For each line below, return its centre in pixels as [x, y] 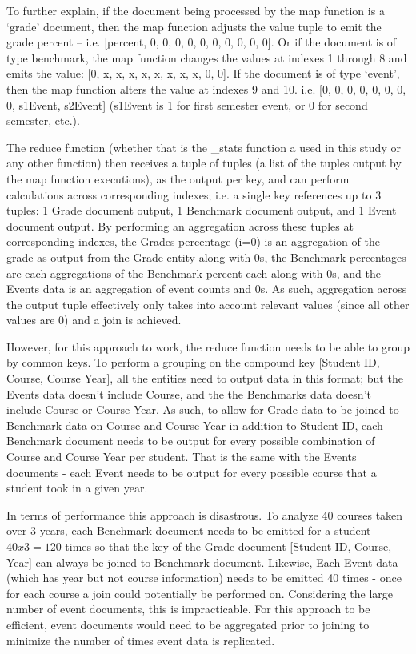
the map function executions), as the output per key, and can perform [178, 178]
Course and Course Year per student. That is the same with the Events [182, 457]
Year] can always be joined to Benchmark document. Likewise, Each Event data [202, 562]
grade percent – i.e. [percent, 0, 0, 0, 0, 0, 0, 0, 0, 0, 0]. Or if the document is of [202, 42]
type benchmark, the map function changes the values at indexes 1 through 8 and [207, 57]
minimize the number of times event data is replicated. [141, 640]
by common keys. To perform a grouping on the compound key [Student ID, [193, 362]
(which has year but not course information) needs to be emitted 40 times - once [204, 578]
